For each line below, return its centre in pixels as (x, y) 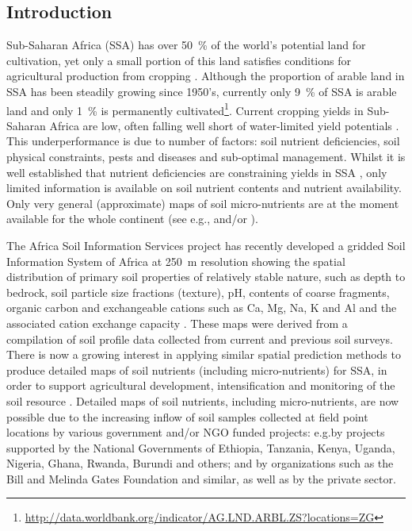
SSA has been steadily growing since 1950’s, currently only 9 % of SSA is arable (202, 91)
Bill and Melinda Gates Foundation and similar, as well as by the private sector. (201, 478)
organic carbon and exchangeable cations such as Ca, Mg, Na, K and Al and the (202, 308)
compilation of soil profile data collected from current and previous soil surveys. (200, 339)
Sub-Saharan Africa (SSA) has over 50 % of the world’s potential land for (186, 45)
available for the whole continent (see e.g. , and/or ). (132, 219)
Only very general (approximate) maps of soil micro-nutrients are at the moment (203, 203)
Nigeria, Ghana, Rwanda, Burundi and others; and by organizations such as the (200, 463)
